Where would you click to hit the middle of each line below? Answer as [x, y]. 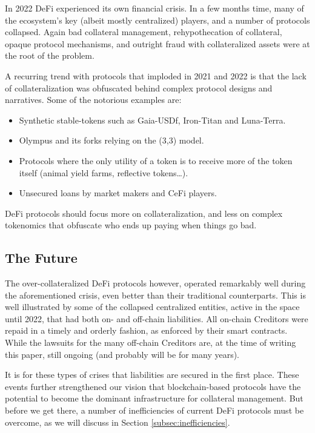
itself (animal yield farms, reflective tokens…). [104, 172]
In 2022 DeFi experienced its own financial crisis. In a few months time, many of [154, 8]
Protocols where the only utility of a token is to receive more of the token [156, 160]
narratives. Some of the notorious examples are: [93, 100]
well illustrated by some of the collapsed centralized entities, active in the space [152, 307]
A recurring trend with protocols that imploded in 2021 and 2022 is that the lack [156, 75]
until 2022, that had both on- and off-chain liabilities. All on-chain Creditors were [157, 318]
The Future [41, 258]
